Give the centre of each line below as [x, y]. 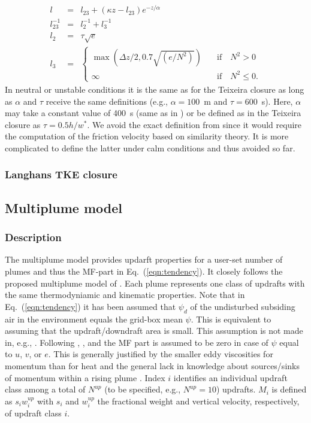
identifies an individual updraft [230, 377]
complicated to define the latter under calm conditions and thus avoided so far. [150, 147]
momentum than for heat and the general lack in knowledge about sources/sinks [152, 365]
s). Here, [277, 101]
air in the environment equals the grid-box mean [94, 319]
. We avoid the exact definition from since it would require [194, 124]
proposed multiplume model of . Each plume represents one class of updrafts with [155, 283]
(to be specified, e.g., [143, 389]
